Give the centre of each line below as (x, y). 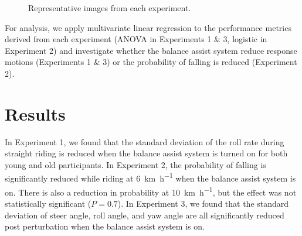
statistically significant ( (48, 203)
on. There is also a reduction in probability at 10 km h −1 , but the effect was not (151, 191)
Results (35, 113)
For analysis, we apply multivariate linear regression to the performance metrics (148, 27)
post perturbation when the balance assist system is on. (105, 226)
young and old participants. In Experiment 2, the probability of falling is (135, 164)
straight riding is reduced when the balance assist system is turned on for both (146, 153)
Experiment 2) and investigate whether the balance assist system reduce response (151, 50)
